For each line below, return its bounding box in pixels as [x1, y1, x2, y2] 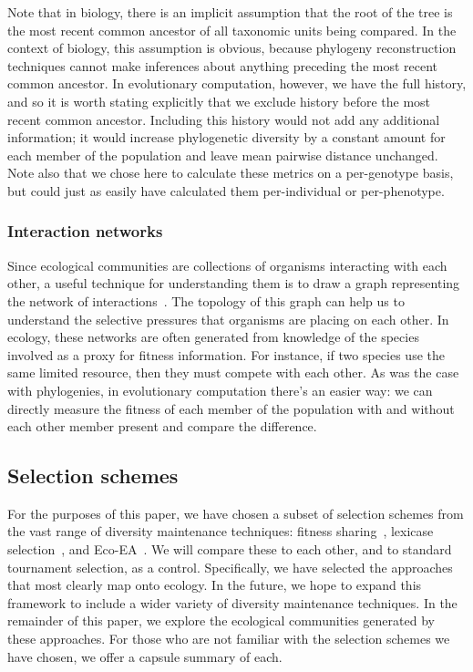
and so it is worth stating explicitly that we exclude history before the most [7, 91, 431, 110]
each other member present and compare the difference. [7, 417, 317, 436]
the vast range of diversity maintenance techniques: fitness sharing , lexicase [7, 522, 434, 541]
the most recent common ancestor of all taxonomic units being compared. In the [7, 20, 457, 39]
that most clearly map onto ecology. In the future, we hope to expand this [7, 575, 422, 594]
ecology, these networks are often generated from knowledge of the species [7, 327, 419, 346]
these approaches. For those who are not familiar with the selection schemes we [7, 629, 450, 648]
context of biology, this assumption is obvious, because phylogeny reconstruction [7, 38, 457, 57]
